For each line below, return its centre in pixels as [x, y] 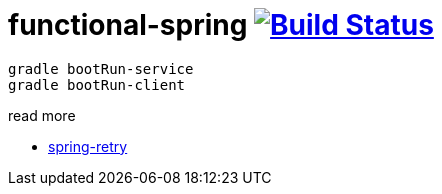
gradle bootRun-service [101, 68]
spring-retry [88, 146]
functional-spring [128, 25]
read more [42, 115]
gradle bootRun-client [97, 84]
